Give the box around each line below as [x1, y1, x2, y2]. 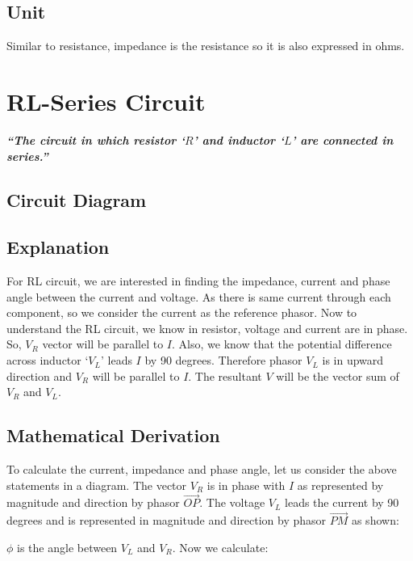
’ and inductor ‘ [193, 131, 284, 148]
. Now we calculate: [172, 538, 269, 555]
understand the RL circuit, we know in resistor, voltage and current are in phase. [6, 319, 408, 336]
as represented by [297, 476, 384, 493]
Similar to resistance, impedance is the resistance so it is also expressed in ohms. [6, 37, 405, 54]
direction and [6, 367, 72, 384]
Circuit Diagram [6, 187, 147, 212]
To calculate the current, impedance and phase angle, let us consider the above [6, 461, 397, 478]
